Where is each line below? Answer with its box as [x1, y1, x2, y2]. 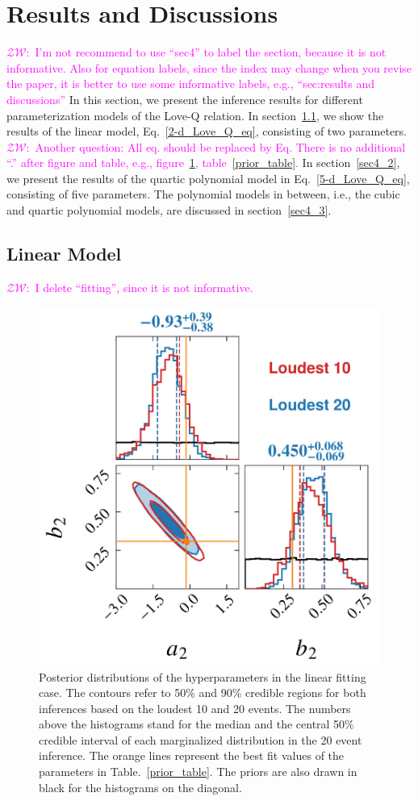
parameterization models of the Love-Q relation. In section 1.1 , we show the [6, 106, 384, 123]
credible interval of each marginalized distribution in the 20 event [39, 731, 362, 748]
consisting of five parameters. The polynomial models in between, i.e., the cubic [6, 186, 400, 202]
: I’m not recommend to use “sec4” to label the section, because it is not [26, 44, 387, 60]
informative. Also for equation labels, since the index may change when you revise [6, 59, 412, 76]
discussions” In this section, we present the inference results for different [6, 90, 363, 107]
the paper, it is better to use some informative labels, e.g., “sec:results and [6, 75, 375, 92]
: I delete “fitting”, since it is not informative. [26, 278, 253, 295]
